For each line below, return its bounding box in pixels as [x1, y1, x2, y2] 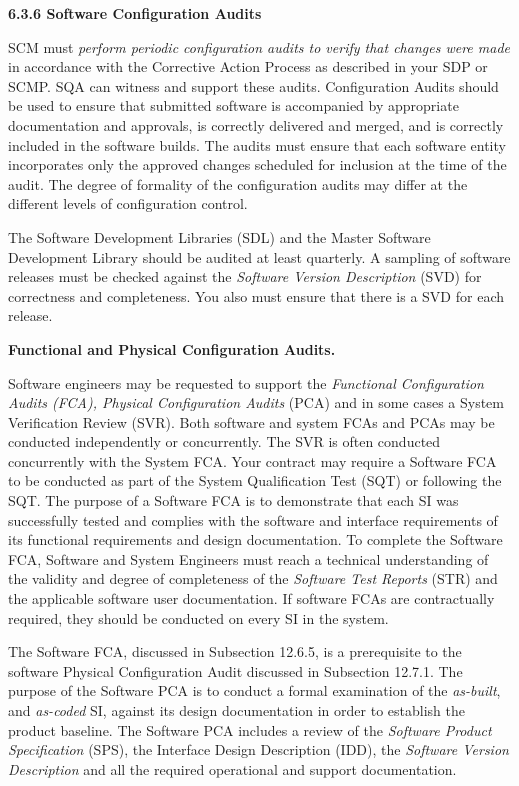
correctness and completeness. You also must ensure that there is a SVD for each [8, 285, 504, 306]
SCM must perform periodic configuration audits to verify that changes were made [8, 36, 510, 57]
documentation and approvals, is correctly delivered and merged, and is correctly [8, 114, 504, 135]
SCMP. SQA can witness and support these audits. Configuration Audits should [8, 75, 499, 96]
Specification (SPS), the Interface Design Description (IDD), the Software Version [8, 739, 509, 760]
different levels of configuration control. [8, 193, 248, 214]
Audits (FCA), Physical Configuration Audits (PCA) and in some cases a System [8, 392, 504, 413]
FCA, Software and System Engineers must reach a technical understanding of [8, 548, 489, 569]
